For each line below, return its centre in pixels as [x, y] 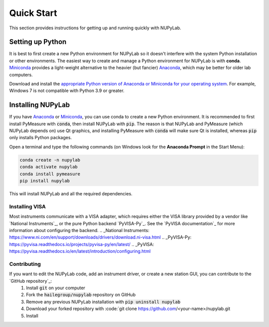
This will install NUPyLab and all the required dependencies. [71, 194]
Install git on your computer [56, 288]
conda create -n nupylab [50, 160]
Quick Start [33, 13]
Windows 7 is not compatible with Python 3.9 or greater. [67, 91]
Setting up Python [38, 42]
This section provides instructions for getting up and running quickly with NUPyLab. [95, 28]
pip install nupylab [45, 181]
